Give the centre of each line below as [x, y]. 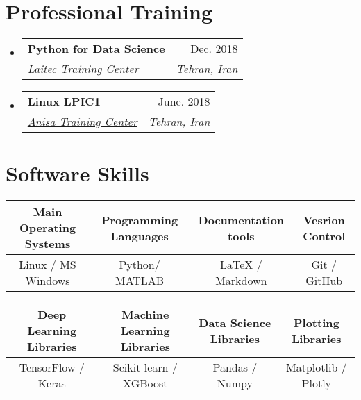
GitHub [324, 281]
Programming [140, 219]
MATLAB [140, 281]
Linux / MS [48, 265]
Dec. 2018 [214, 49]
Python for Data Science [96, 49]
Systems [48, 244]
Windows [48, 281]
